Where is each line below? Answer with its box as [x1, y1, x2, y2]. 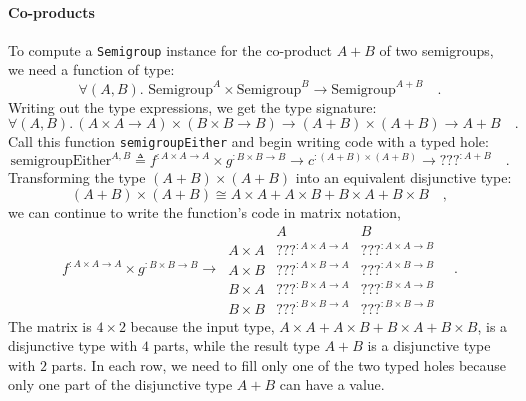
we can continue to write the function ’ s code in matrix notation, [8, 201, 401, 222]
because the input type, [130, 315, 275, 336]
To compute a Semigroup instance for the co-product [8, 39, 332, 60]
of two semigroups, [379, 39, 494, 60]
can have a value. [279, 374, 385, 395]
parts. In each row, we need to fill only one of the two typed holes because [51, 354, 507, 375]
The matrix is [8, 315, 92, 336]
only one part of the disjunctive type [8, 374, 233, 395]
